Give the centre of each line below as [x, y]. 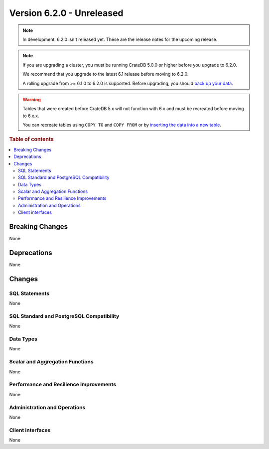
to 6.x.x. [31, 116]
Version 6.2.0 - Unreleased [67, 13]
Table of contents [32, 140]
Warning [32, 99]
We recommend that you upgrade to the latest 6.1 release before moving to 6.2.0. [106, 74]
